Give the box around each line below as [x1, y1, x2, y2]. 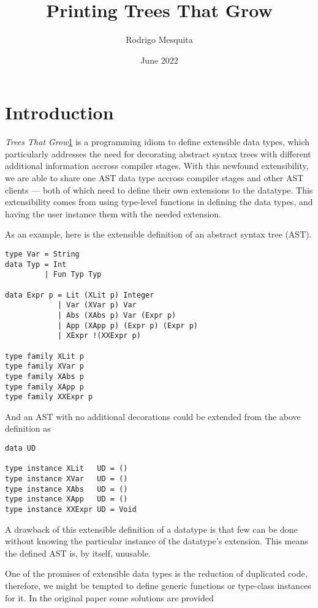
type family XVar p [5, 362, 84, 371]
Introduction [5, 100, 114, 125]
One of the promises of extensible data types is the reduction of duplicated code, [5, 567, 308, 580]
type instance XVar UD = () [5, 475, 128, 483]
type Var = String [5, 250, 80, 258]
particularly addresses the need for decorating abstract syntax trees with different [5, 147, 311, 160]
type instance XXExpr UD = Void [5, 505, 137, 514]
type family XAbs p [5, 372, 84, 381]
